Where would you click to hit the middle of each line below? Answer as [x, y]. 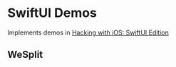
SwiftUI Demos [52, 13]
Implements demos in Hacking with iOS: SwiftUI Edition [88, 32]
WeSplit [25, 55]
